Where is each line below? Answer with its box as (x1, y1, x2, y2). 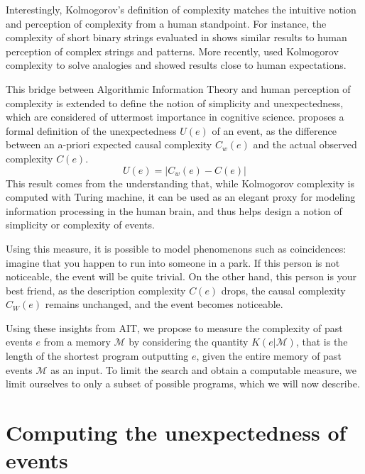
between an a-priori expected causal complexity (6, 137, 212, 152)
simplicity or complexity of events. (6, 217, 155, 232)
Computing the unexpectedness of (6, 418, 347, 447)
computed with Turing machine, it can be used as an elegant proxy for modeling (6, 189, 356, 204)
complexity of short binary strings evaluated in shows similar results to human (6, 30, 347, 45)
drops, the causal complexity (221, 282, 346, 297)
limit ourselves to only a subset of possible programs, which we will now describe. (6, 376, 360, 391)
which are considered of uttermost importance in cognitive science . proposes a (6, 109, 344, 124)
